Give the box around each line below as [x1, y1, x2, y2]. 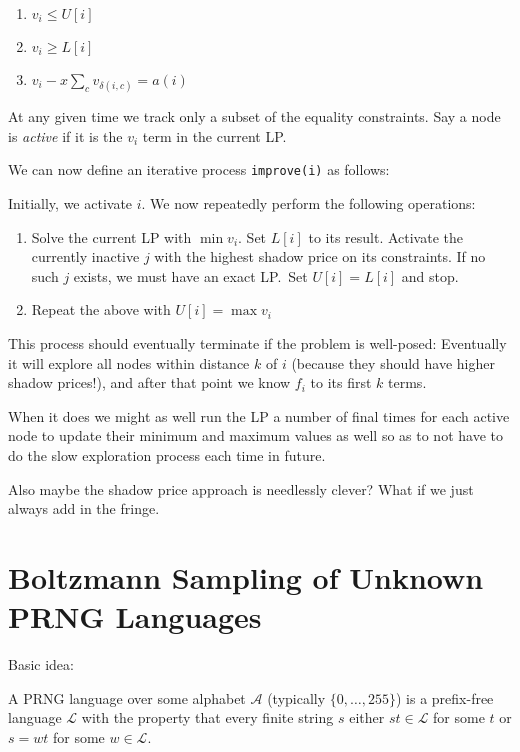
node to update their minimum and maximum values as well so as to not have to [8, 425, 503, 446]
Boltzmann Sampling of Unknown [8, 556, 484, 597]
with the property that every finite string [81, 707, 334, 728]
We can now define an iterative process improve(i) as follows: [8, 159, 390, 180]
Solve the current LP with [31, 226, 192, 247]
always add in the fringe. [8, 498, 160, 519]
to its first [310, 372, 372, 393]
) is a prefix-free [395, 687, 494, 708]
